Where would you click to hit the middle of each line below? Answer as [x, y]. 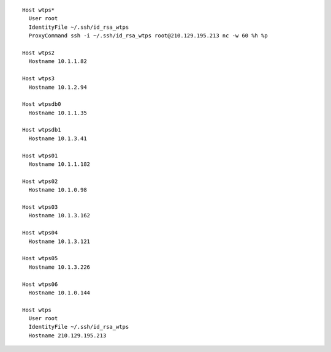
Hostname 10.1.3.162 [59, 215]
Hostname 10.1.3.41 [58, 138]
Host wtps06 [40, 284]
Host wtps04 [40, 233]
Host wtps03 [40, 207]
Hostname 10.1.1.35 [58, 113]
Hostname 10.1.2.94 [58, 87]
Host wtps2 [39, 53]
